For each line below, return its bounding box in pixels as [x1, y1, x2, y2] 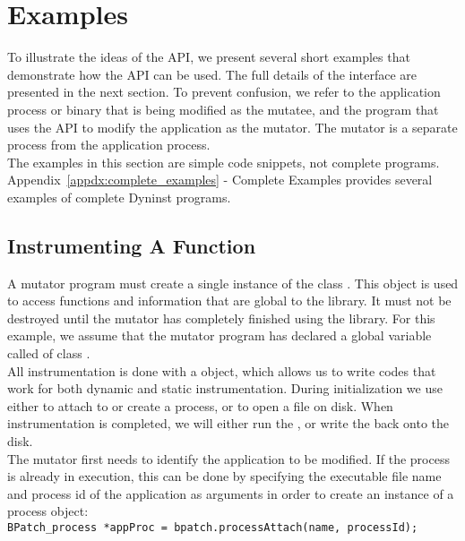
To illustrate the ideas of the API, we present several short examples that [7, 47, 410, 66]
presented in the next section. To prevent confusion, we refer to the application [7, 82, 441, 101]
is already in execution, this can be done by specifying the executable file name [7, 467, 442, 485]
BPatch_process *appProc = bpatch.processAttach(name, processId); [7, 520, 418, 534]
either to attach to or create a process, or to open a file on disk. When [7, 396, 393, 415]
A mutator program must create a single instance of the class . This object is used [7, 273, 459, 292]
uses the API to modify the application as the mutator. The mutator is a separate [7, 117, 458, 136]
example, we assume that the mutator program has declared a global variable [7, 326, 432, 345]
